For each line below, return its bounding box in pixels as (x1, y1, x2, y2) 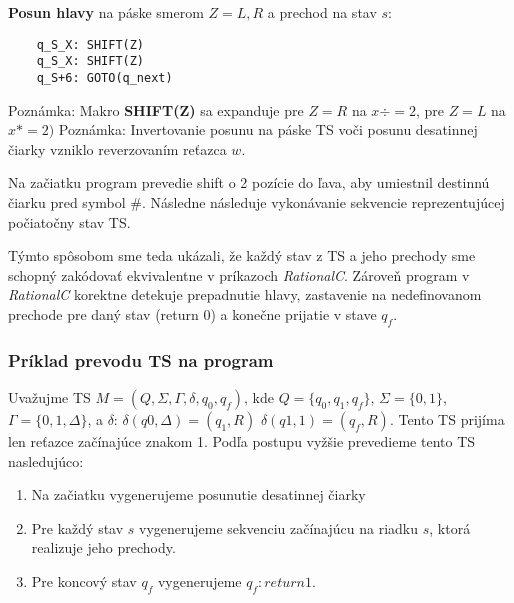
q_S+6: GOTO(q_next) (36, 70, 173, 85)
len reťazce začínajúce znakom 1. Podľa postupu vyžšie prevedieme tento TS (8, 430, 476, 451)
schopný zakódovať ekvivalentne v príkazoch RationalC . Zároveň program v (8, 264, 470, 285)
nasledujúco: (8, 450, 84, 471)
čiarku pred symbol (8, 191, 126, 212)
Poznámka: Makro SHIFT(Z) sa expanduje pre (8, 99, 304, 120)
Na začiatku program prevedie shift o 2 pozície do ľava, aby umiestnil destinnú (8, 172, 490, 193)
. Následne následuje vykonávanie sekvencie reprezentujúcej (141, 191, 505, 212)
